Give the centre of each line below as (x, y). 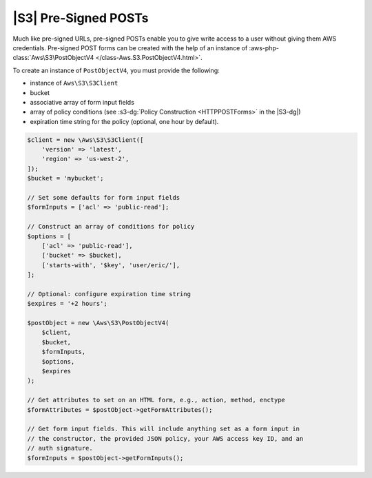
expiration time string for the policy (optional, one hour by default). (124, 121)
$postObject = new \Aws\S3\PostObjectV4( (98, 323)
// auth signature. (60, 448)
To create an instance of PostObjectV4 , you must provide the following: (116, 70)
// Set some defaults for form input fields (104, 197)
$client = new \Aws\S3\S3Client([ (85, 140)
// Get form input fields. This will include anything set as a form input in (163, 429)
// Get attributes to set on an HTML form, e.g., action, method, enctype (156, 400)
